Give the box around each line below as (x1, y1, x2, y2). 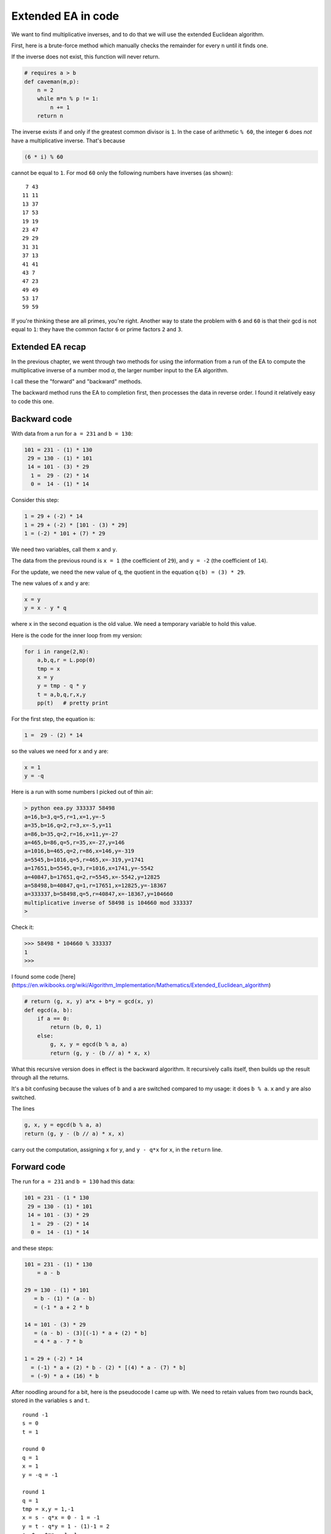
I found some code (11, 973, 59, 980)
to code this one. (11, 398, 55, 405)
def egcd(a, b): (24, 1006, 74, 1014)
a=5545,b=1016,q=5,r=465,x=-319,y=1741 (24, 856, 144, 863)
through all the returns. (11, 1074, 70, 1081)
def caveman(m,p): (24, 78, 80, 85)
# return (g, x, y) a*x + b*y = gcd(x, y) (24, 998, 154, 1005)
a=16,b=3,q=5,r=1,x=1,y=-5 (24, 813, 105, 820)
